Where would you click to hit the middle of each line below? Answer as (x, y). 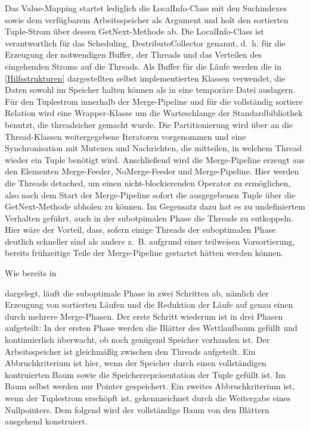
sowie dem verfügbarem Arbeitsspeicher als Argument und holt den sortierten (147, 19)
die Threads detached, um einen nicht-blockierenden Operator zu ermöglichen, (148, 182)
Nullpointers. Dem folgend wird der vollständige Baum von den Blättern (137, 409)
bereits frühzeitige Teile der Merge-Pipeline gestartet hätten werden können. (144, 253)
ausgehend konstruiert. (46, 421)
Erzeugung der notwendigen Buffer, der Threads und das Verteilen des (133, 54)
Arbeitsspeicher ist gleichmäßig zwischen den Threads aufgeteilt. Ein (130, 351)
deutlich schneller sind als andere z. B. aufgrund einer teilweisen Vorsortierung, (150, 241)
